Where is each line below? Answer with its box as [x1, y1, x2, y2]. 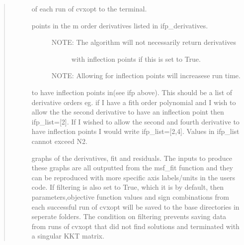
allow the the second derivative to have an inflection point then [31, 107, 224, 117]
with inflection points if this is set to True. [71, 53, 201, 64]
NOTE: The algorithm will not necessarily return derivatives [51, 37, 237, 47]
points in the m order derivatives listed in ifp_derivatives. [31, 20, 208, 30]
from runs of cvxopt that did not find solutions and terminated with [31, 221, 240, 231]
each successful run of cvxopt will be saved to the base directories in [31, 201, 240, 212]
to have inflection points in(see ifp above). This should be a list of [31, 87, 233, 97]
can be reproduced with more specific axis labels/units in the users [31, 172, 236, 182]
